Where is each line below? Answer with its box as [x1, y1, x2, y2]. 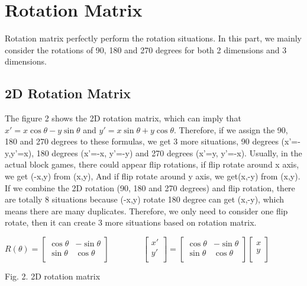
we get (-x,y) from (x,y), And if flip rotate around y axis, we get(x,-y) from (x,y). [5, 170, 300, 182]
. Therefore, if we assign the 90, [174, 123, 288, 136]
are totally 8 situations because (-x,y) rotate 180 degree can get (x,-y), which [5, 193, 285, 205]
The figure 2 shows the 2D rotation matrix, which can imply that [5, 112, 241, 124]
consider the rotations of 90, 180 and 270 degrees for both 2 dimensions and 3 [5, 43, 287, 56]
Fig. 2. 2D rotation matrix [5, 270, 101, 282]
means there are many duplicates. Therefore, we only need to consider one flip [5, 204, 288, 217]
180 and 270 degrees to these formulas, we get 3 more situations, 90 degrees [5, 135, 279, 147]
